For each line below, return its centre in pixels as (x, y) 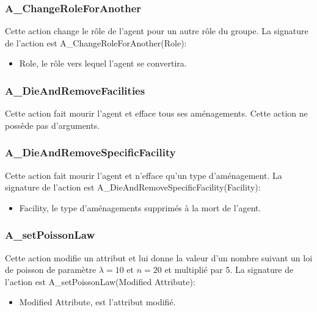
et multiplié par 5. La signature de (229, 270)
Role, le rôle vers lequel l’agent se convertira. (103, 63)
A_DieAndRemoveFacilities (75, 90)
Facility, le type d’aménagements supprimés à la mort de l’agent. (140, 207)
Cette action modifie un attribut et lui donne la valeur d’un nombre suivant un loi (159, 257)
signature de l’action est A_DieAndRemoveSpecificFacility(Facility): (133, 187)
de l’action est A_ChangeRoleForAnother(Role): (96, 42)
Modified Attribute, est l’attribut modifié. (97, 302)
